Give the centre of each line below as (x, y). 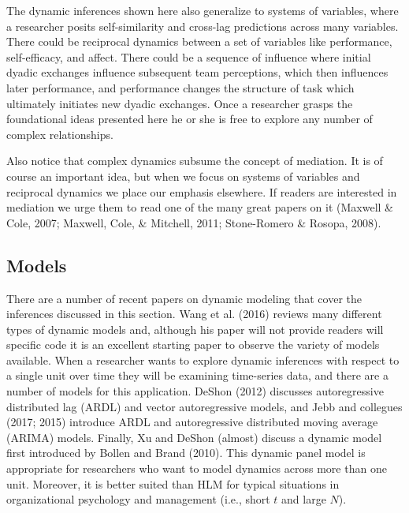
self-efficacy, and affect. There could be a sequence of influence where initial (189, 56)
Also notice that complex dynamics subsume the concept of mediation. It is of (195, 161)
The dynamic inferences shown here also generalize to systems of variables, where (203, 10)
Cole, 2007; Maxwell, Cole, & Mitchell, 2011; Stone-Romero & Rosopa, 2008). (194, 222)
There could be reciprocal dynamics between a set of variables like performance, (199, 41)
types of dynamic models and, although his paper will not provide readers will (195, 329)
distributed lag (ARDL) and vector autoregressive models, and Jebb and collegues (204, 406)
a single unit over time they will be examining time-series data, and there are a (197, 375)
